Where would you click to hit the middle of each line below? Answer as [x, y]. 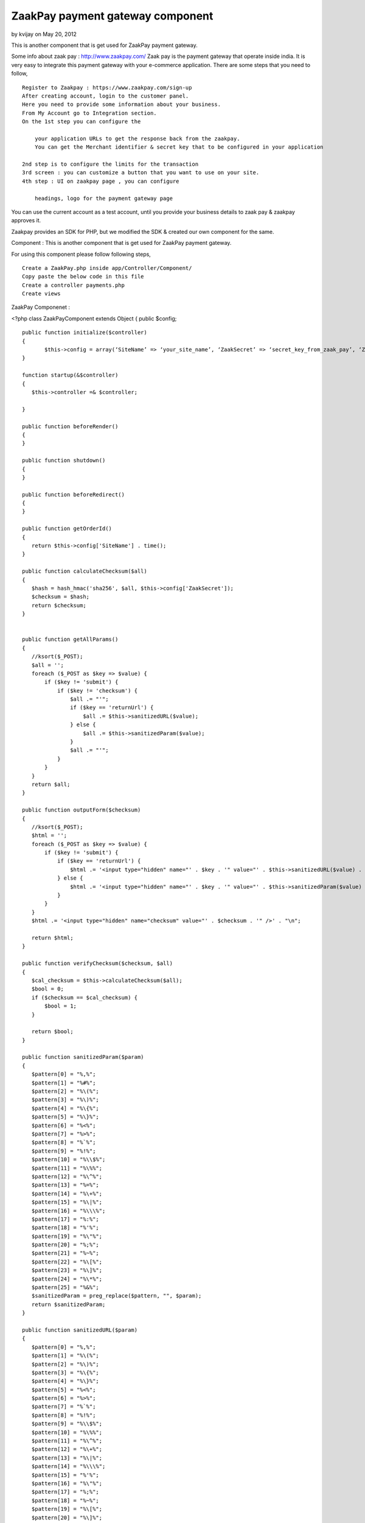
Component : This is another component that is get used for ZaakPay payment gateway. [121, 243]
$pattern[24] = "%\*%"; [67, 1279]
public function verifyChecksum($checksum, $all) [98, 963]
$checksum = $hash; [61, 597]
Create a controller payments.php [73, 285]
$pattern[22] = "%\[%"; [67, 1262]
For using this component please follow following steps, [81, 254]
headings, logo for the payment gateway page [104, 198]
